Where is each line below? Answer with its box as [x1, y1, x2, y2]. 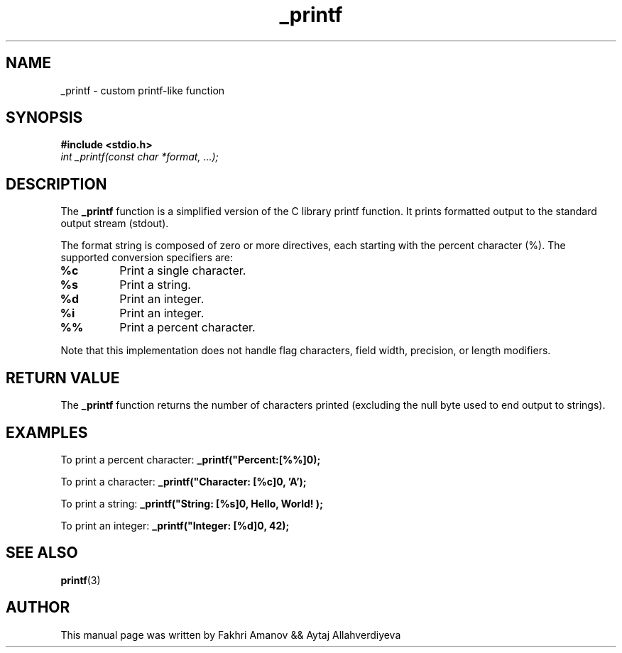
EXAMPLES [6, 423, 88, 441]
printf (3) [60, 574, 101, 586]
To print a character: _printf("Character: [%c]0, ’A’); [60, 475, 307, 488]
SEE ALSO [6, 544, 78, 562]
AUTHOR [6, 598, 70, 617]
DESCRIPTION [6, 175, 107, 193]
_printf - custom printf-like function [60, 84, 225, 97]
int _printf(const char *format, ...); [60, 150, 219, 163]
